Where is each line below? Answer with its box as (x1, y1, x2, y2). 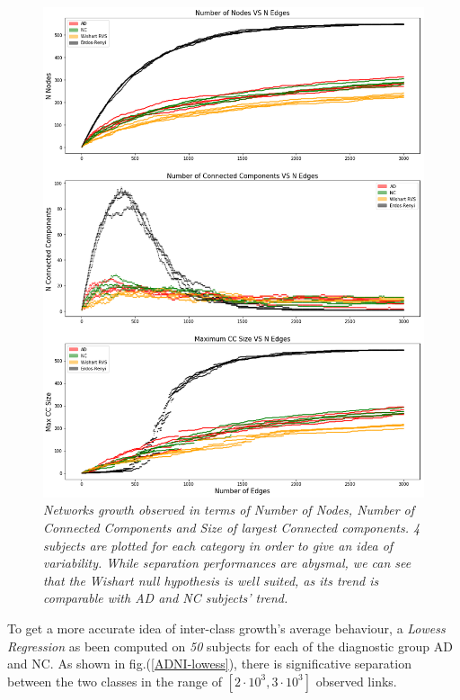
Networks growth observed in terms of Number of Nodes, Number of (43, 500, 415, 519)
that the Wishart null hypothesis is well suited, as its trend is (43, 570, 379, 589)
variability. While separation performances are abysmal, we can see (43, 553, 411, 572)
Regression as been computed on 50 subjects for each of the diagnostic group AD (7, 636, 453, 655)
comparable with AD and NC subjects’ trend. (43, 588, 288, 607)
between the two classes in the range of (7, 671, 222, 690)
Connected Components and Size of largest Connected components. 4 (43, 517, 420, 536)
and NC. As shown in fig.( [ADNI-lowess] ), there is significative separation (7, 654, 411, 673)
